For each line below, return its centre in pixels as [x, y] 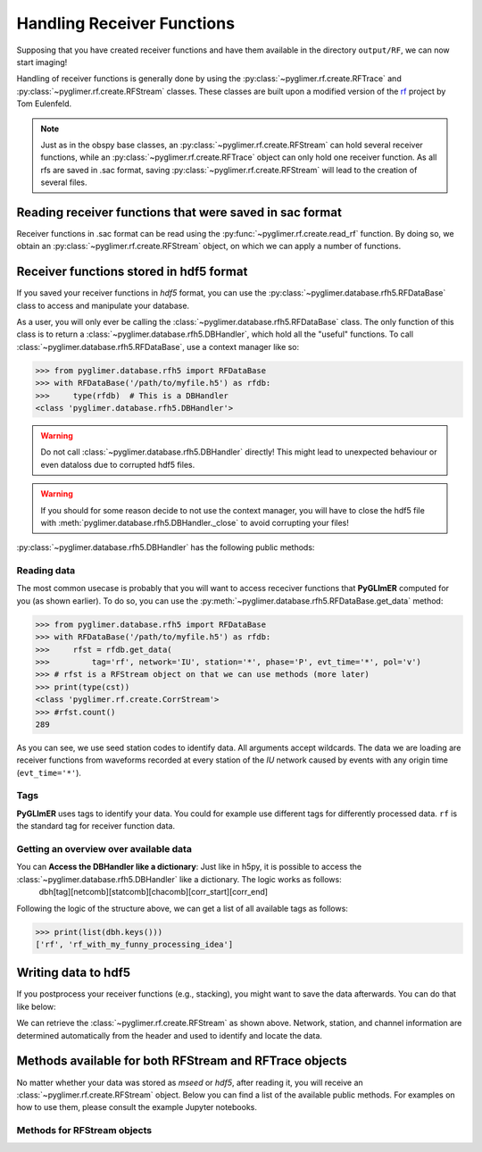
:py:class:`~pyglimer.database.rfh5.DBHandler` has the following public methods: [166, 547]
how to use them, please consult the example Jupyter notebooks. [137, 1107]
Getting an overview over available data [104, 849]
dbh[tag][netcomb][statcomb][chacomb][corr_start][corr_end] [153, 892]
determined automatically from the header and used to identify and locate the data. [170, 1035]
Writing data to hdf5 [74, 973]
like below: [37, 1006]
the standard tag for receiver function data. [96, 826]
